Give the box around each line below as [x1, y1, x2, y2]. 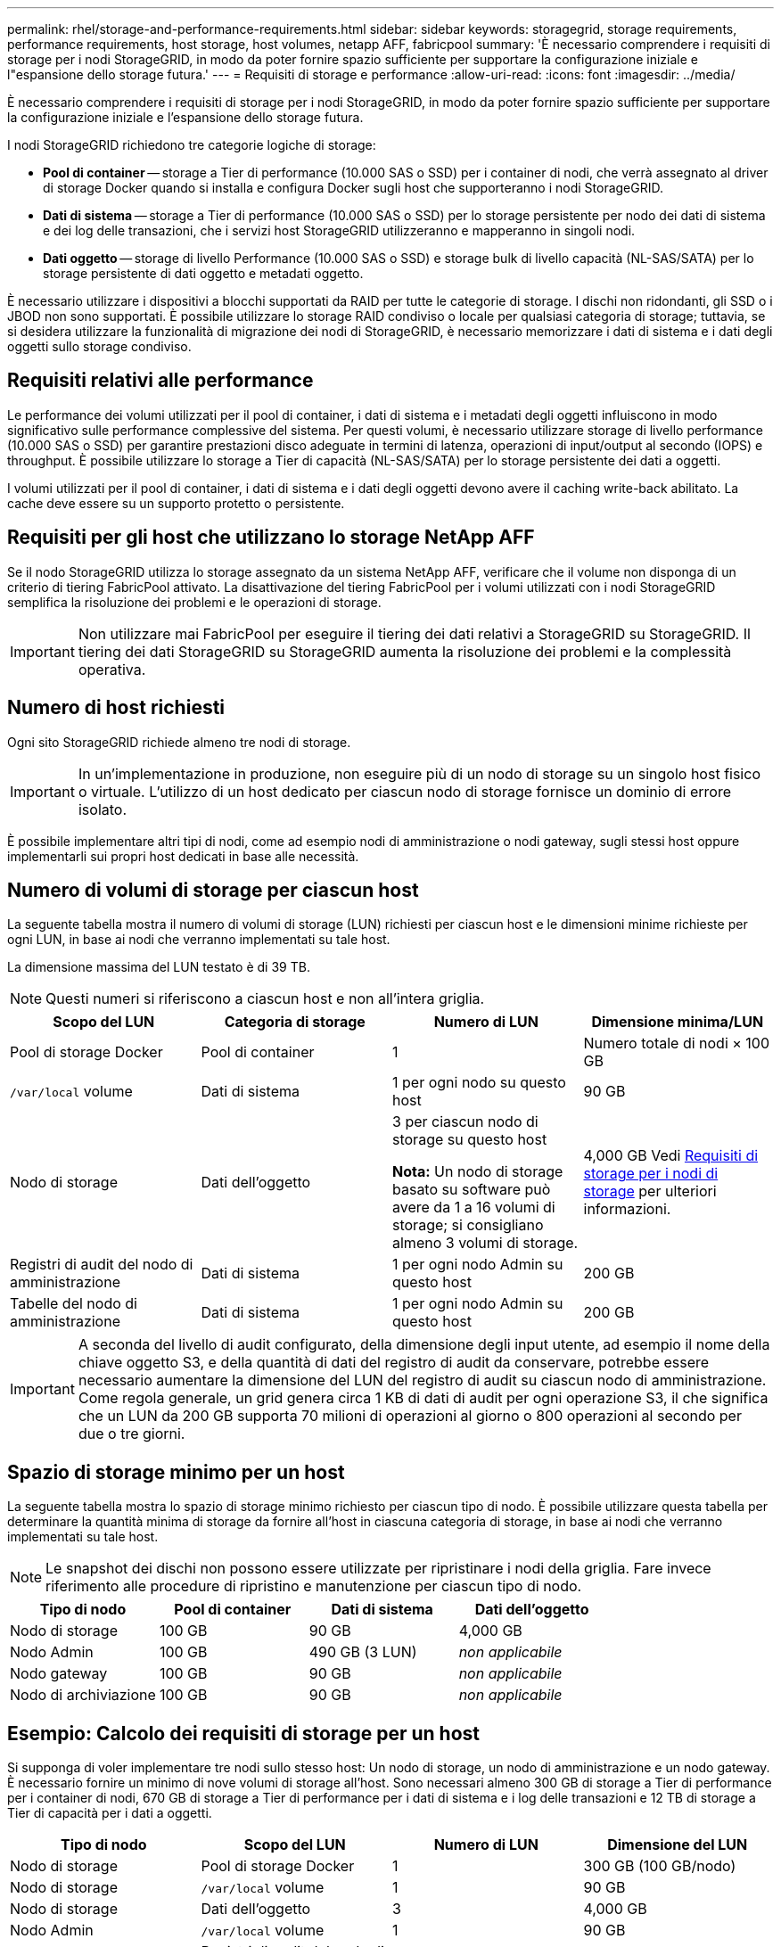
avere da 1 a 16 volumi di [392, 1198, 555, 1217]
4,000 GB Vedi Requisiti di [583, 1146, 759, 1165]
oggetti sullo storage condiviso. [7, 339, 192, 354]
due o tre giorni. [78, 1425, 185, 1443]
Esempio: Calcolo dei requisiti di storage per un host [7, 1721, 480, 1745]
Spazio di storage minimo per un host [7, 1460, 345, 1483]
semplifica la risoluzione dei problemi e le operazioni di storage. [7, 594, 382, 610]
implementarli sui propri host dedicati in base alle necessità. [7, 848, 359, 864]
